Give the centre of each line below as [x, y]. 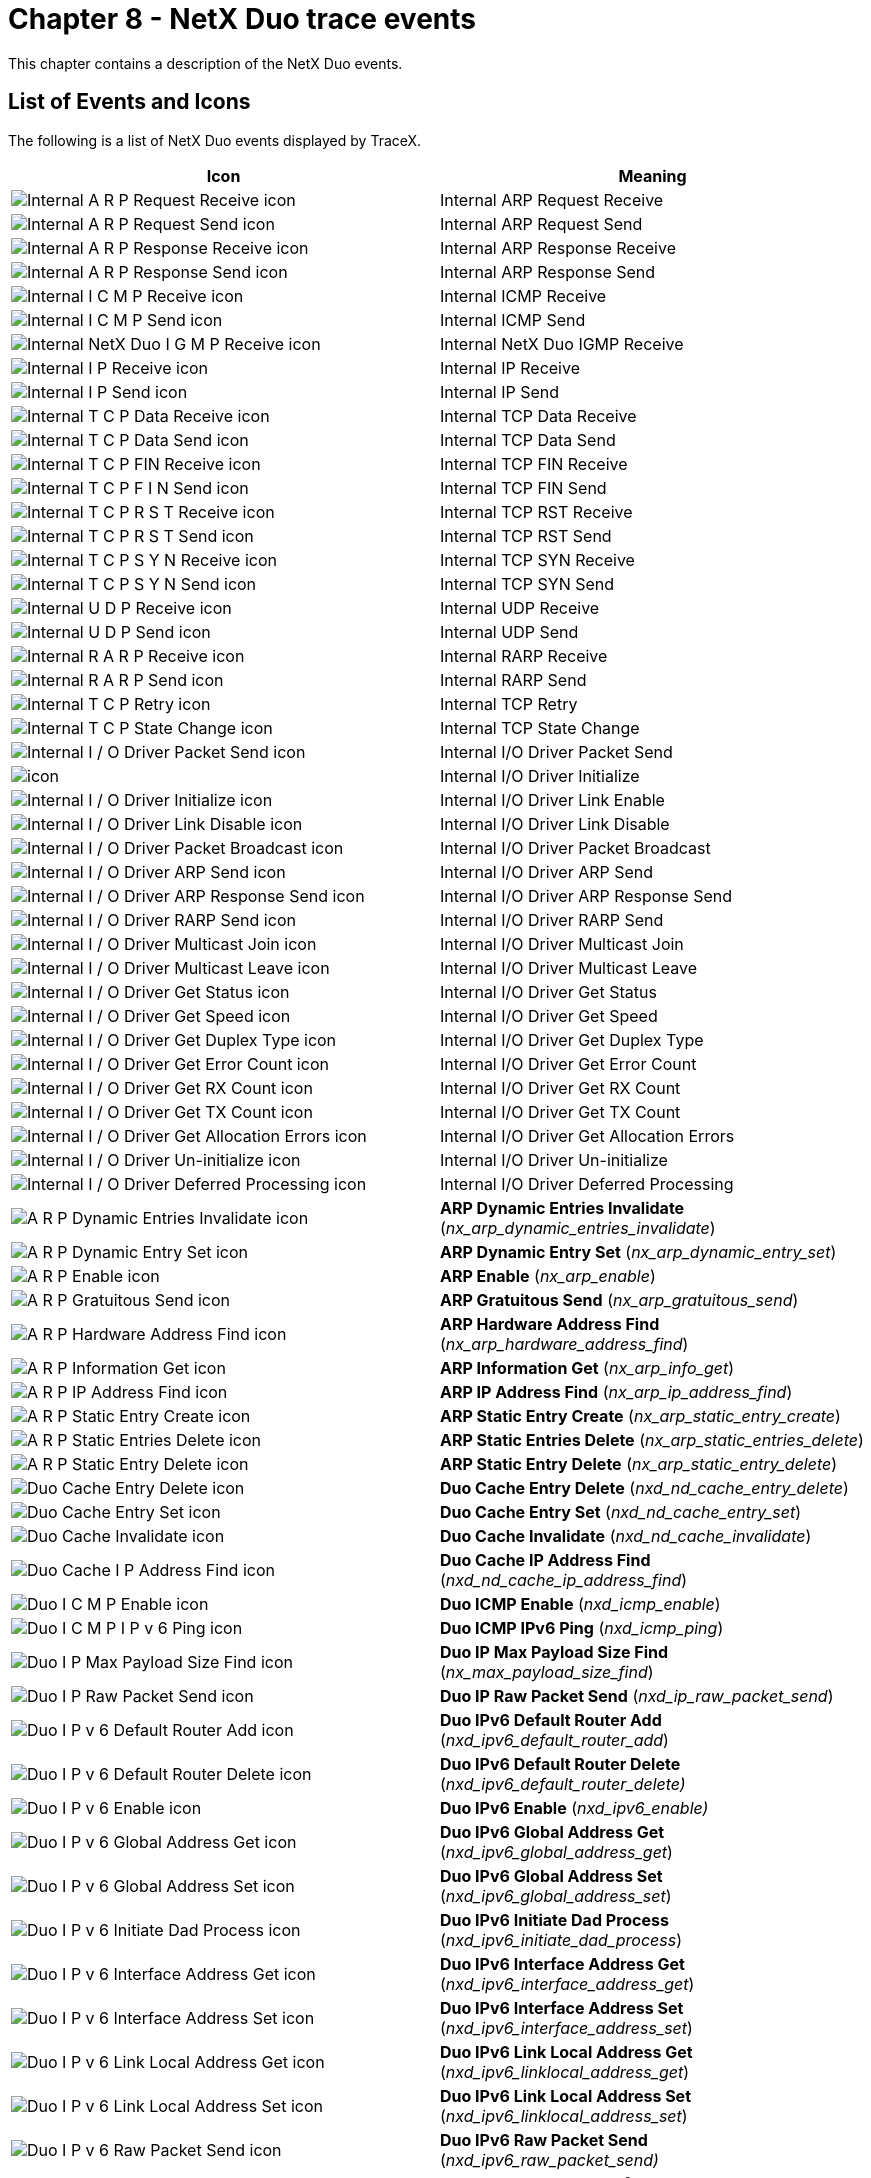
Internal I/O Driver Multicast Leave [569, 967]
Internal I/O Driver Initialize [540, 775]
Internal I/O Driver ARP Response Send [586, 895]
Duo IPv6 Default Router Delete [560, 1763]
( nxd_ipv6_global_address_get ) [556, 1851]
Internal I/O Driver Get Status [548, 991]
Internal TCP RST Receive [536, 511]
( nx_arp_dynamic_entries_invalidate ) [578, 1227]
